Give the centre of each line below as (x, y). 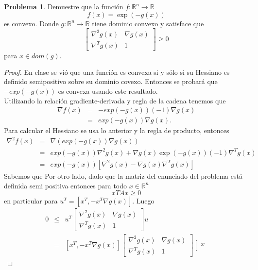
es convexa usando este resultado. (108, 91)
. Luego (143, 201)
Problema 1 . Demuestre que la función (64, 6)
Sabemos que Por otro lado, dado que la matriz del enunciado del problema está (123, 176)
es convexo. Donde (31, 23)
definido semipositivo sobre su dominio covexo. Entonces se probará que (111, 81)
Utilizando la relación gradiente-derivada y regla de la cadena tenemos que (115, 100)
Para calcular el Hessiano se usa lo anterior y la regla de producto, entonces (117, 130)
